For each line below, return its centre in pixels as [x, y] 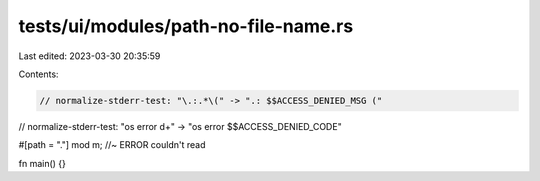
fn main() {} [42, 163]
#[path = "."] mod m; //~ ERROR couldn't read [112, 145]
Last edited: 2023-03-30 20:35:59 [89, 56]
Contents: [38, 74]
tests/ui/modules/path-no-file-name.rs [186, 26]
